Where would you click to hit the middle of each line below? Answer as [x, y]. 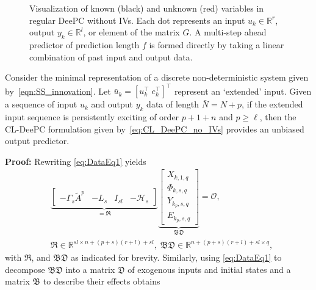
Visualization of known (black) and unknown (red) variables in [147, 8]
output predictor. [37, 141]
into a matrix [90, 269]
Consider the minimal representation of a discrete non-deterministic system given [157, 77]
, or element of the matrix [131, 32]
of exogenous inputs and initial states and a [209, 269]
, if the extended [272, 104]
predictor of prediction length [84, 44]
